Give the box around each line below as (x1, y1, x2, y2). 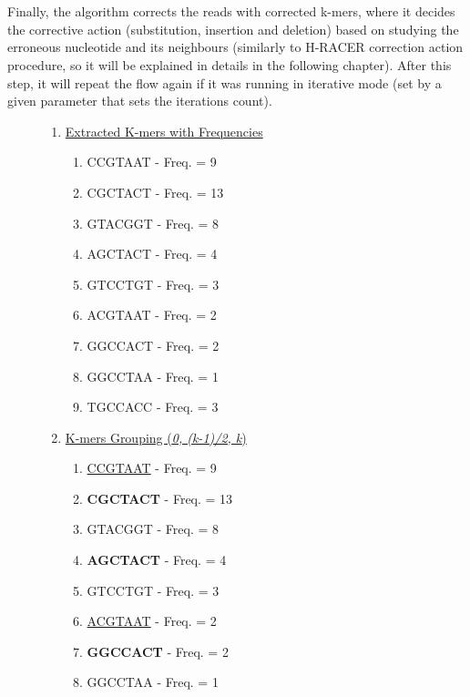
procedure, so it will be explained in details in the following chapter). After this (7, 55, 452, 74)
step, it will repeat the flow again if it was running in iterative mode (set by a (7, 73, 442, 92)
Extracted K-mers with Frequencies (65, 121, 263, 140)
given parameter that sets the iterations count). (7, 91, 272, 110)
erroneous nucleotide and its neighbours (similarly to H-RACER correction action (7, 37, 464, 56)
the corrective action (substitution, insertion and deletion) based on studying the (7, 19, 459, 38)
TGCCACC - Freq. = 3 (87, 397, 219, 416)
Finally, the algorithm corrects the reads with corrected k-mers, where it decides (7, 2, 455, 21)
